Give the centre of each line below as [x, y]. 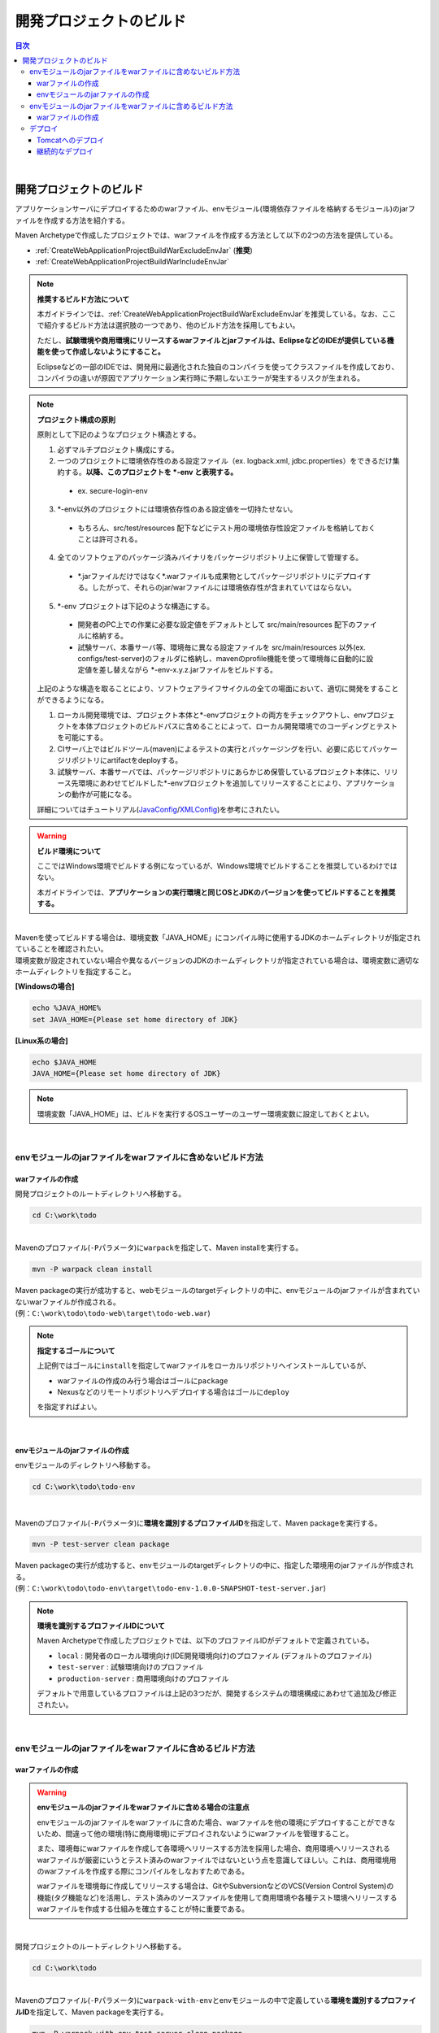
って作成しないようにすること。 [112, 352]
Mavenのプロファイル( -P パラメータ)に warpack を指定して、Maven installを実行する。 [159, 1247]
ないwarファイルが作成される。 [68, 1302]
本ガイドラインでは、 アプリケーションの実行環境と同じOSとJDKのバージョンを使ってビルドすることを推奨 [216, 892]
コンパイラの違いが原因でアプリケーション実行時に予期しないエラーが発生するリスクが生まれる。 [201, 378]
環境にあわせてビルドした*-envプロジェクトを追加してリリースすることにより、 [212, 783]
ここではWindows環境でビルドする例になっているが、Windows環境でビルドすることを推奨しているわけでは [217, 865]
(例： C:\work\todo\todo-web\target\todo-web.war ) [113, 1313]
